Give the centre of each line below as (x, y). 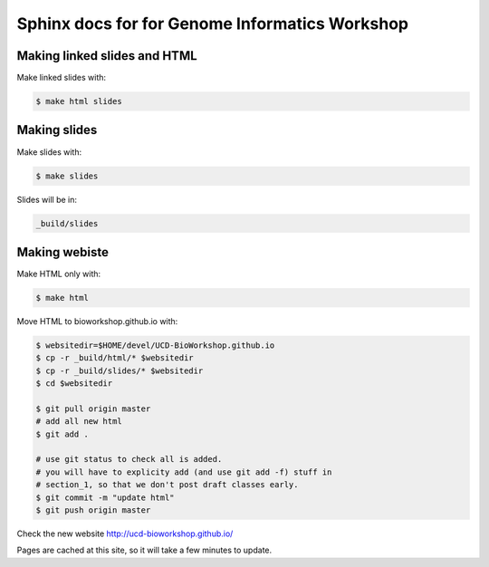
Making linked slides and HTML (107, 56)
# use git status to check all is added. (129, 459)
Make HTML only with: (59, 274)
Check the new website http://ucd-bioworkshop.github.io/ (125, 533)
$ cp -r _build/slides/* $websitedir (120, 370)
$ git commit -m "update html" (105, 497)
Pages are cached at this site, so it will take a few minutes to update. (144, 550)
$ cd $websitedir (74, 384)
